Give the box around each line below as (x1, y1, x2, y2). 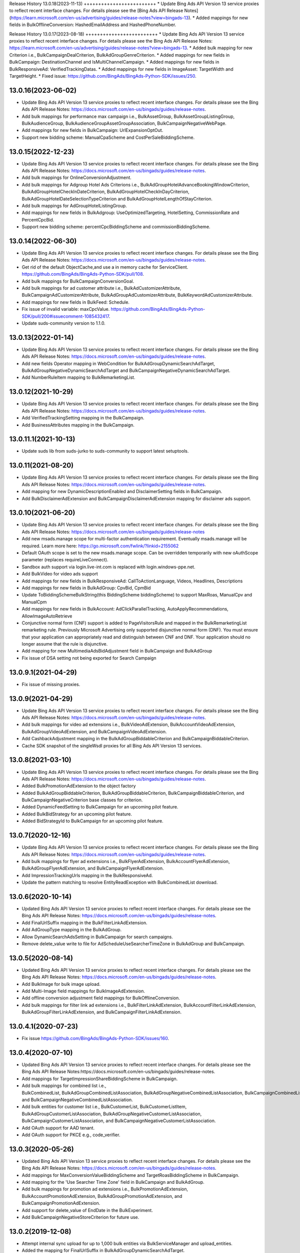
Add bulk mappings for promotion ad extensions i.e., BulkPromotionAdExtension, (21, 1186, 188, 1192)
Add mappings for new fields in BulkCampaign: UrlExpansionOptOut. (21, 127, 163, 133)
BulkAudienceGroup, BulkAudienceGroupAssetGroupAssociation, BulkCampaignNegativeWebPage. (21, 120, 227, 126)
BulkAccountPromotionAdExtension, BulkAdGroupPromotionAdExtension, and (21, 1193, 182, 1199)
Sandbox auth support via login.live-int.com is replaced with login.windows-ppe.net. (21, 564, 195, 570)
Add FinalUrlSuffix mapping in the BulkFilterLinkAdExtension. (21, 920, 147, 926)
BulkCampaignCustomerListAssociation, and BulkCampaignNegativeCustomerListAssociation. (21, 1118, 216, 1124)
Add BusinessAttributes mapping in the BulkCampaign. (21, 422, 135, 428)
